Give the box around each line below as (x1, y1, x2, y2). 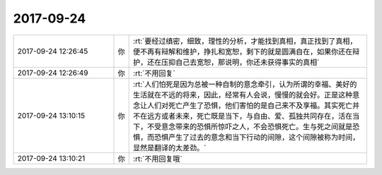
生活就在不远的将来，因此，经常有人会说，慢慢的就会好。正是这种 (133, 90, 353, 99)
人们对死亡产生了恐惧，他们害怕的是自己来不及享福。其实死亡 (147, 100, 353, 110)
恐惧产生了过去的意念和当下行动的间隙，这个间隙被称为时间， (154, 132, 360, 142)
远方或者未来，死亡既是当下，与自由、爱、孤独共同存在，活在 (147, 111, 353, 121)
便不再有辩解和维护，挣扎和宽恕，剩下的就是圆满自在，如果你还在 (133, 47, 353, 56)
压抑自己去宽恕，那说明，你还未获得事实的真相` (161, 57, 320, 67)
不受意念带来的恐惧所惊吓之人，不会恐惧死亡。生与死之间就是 (147, 121, 353, 131)
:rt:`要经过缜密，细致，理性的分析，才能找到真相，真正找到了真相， (133, 36, 357, 46)
